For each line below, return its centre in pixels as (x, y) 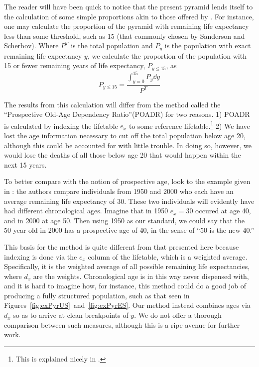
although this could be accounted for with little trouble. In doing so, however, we (128, 145)
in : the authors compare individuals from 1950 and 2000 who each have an (119, 191)
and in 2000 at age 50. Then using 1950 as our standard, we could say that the (124, 220)
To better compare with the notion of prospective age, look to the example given (127, 181)
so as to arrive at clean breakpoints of (71, 315)
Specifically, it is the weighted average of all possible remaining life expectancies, (127, 266)
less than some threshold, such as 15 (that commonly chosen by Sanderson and (125, 36)
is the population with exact (208, 46)
